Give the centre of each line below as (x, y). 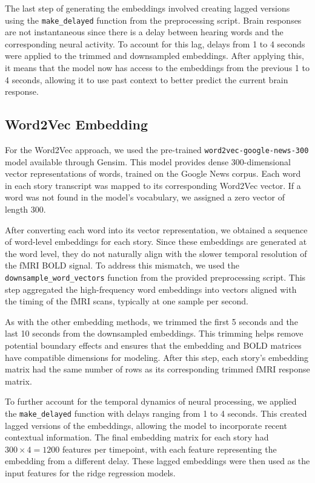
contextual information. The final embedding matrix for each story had (137, 437)
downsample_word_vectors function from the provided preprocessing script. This (155, 277)
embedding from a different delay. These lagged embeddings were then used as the (157, 461)
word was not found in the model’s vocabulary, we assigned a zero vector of (145, 197)
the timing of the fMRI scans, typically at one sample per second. (127, 301)
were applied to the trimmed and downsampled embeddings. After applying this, (154, 56)
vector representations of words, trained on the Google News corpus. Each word (153, 173)
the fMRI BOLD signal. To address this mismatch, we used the (122, 265)
